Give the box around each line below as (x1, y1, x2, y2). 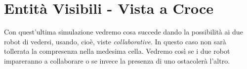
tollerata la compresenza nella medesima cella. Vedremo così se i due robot (4, 46, 230, 56)
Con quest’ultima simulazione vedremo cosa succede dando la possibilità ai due (4, 27, 243, 37)
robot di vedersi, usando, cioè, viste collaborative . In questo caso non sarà (4, 36, 226, 46)
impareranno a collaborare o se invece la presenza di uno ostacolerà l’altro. (4, 55, 230, 66)
